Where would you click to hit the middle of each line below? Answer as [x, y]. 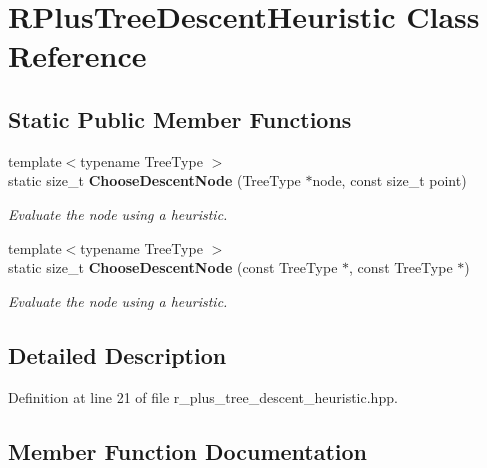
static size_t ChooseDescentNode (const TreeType [173, 267]
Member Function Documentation [188, 450]
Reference [77, 55]
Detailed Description [117, 354]
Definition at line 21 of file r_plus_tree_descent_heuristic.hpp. [203, 396]
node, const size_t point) [389, 180]
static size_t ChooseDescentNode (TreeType [154, 180]
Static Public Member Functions [180, 118]
